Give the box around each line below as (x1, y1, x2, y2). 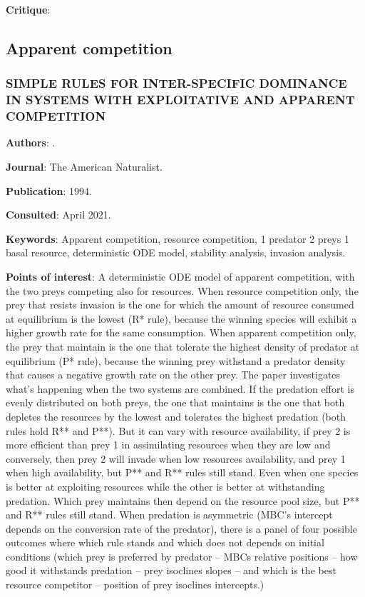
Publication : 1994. (6, 183, 92, 198)
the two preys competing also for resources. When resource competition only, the (6, 283, 359, 298)
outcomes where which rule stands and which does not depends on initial (6, 535, 324, 550)
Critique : (6, 2, 51, 16)
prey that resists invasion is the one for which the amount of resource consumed (6, 297, 354, 312)
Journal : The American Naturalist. (6, 159, 163, 174)
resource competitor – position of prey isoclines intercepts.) (6, 577, 264, 592)
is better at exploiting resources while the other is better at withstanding (6, 478, 325, 493)
